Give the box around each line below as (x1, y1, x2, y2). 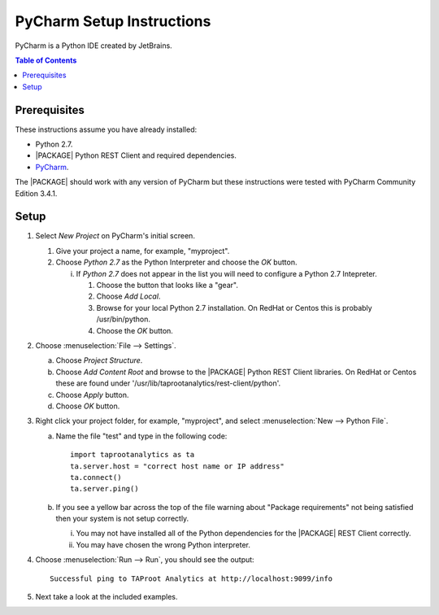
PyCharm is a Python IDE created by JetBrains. (15, 41, 172, 50)
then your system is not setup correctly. (55, 513, 189, 524)
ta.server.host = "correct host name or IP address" (70, 461, 285, 471)
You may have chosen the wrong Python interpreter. (76, 539, 251, 549)
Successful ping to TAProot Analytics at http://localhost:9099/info (50, 574, 333, 583)
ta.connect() (70, 473, 122, 482)
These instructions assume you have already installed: (15, 124, 198, 134)
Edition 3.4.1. (15, 188, 58, 198)
